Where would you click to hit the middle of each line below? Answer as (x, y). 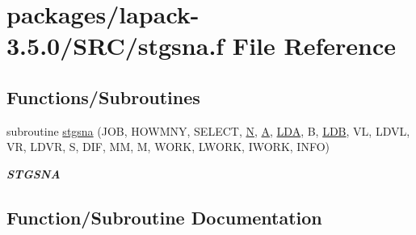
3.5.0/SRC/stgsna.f (116, 46)
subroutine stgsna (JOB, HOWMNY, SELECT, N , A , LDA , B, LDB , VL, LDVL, (208, 130)
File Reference (314, 46)
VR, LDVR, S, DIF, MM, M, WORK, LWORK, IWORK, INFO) (168, 147)
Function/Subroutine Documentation (164, 217)
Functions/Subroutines (103, 97)
